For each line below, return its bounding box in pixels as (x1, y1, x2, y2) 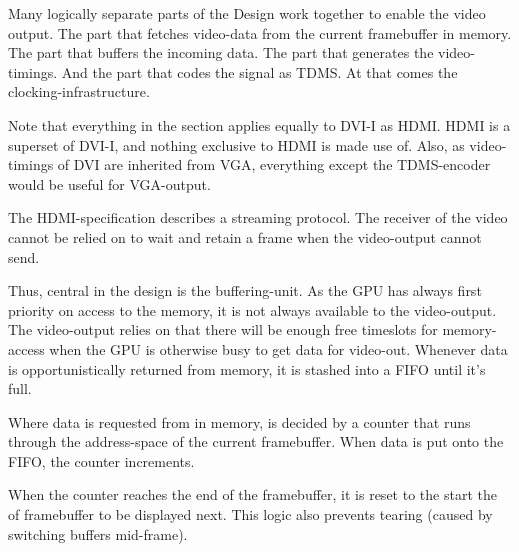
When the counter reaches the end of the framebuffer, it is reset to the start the (8, 484, 497, 505)
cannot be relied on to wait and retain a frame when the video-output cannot (8, 226, 482, 247)
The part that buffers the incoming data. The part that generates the (8, 42, 434, 63)
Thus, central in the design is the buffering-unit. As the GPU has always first (8, 280, 482, 301)
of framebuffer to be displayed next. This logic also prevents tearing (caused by (8, 504, 493, 525)
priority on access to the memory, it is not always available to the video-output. (8, 299, 497, 320)
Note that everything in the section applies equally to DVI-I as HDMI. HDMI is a (8, 114, 511, 135)
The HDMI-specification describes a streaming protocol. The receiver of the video (8, 207, 508, 228)
